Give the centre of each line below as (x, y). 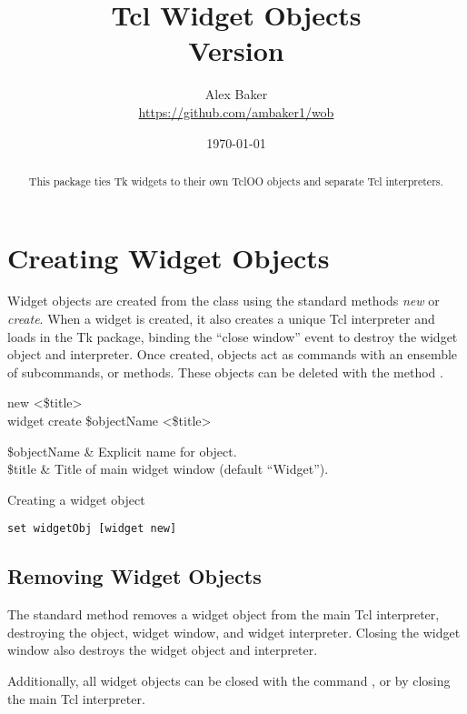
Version (236, 50)
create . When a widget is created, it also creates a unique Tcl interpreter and (221, 319)
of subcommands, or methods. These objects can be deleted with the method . (225, 372)
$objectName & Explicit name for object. (122, 451)
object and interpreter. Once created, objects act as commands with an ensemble (233, 354)
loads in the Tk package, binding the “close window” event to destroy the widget (233, 336)
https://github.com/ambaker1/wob (236, 111)
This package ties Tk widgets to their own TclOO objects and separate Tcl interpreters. (236, 181)
